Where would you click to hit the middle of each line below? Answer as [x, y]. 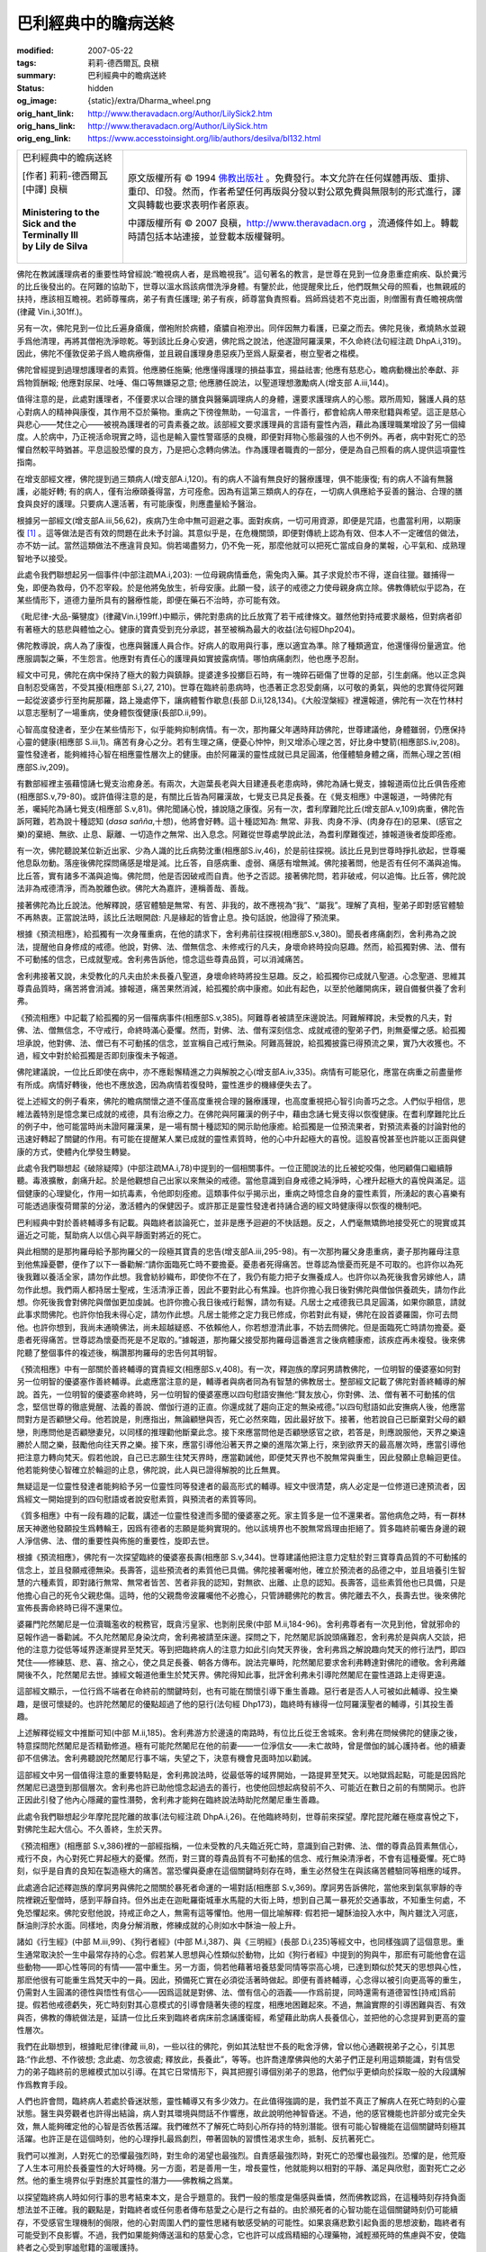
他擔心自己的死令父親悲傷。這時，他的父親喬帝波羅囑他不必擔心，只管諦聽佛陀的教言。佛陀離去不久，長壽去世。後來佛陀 [241, 1595]
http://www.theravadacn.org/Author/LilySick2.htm [180, 114]
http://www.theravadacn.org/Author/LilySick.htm [178, 125]
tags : [27, 62]
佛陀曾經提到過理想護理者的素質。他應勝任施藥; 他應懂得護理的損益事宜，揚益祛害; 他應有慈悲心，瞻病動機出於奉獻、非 [238, 370]
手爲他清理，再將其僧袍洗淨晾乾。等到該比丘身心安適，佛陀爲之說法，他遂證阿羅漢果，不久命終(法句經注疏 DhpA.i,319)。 [242, 341]
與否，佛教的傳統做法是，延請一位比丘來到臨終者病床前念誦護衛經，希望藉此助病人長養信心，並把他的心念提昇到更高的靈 [241, 2017]
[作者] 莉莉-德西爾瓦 [65, 176]
